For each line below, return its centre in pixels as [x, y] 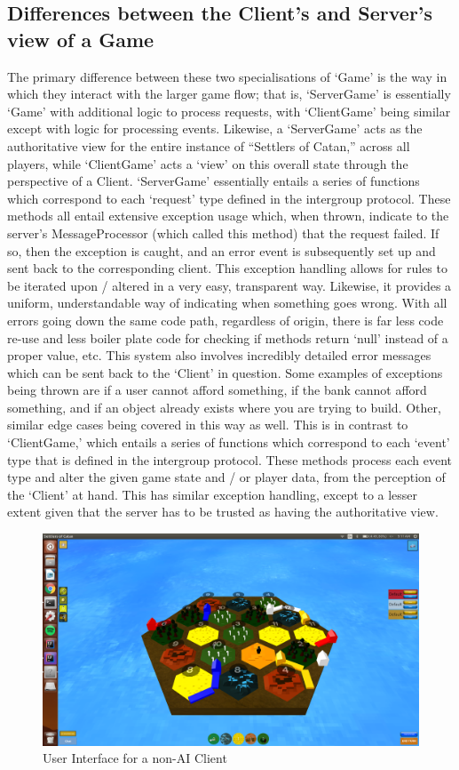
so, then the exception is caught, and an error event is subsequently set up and [222, 250]
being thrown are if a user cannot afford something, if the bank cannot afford [217, 390]
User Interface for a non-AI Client [135, 758]
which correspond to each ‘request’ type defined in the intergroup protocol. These [229, 198]
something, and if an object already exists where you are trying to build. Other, [224, 407]
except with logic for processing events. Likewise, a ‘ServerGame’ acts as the [215, 128]
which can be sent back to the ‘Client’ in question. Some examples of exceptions [225, 372]
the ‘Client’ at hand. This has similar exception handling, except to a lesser [213, 494]
